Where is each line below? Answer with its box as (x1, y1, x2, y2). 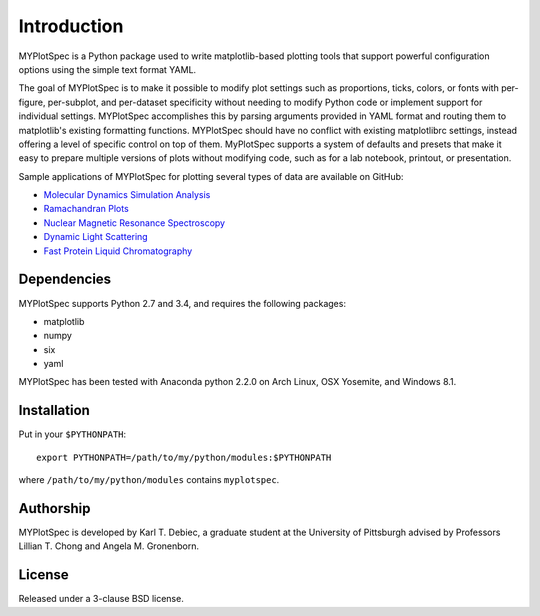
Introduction (18, 15, 124, 37)
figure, (18, 96, 46, 108)
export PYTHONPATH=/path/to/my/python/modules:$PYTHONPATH (36, 451, 332, 463)
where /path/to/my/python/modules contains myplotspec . (18, 474, 280, 486)
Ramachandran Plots (43, 203, 129, 215)
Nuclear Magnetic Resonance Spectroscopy (43, 216, 225, 229)
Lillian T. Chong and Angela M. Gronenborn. (18, 540, 200, 552)
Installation (18, 402, 90, 419)
